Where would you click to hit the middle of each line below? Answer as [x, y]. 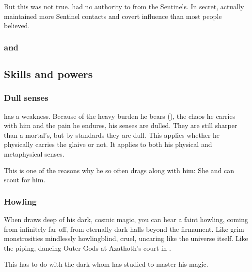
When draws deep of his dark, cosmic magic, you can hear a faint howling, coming [126, 219]
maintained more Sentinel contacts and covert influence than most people [113, 16]
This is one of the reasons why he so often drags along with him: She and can [119, 170]
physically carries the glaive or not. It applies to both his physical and [108, 144]
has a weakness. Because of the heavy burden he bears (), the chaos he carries [120, 116]
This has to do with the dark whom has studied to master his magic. [106, 264]
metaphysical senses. [34, 154]
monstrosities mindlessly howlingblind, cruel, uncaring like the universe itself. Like [126, 238]
